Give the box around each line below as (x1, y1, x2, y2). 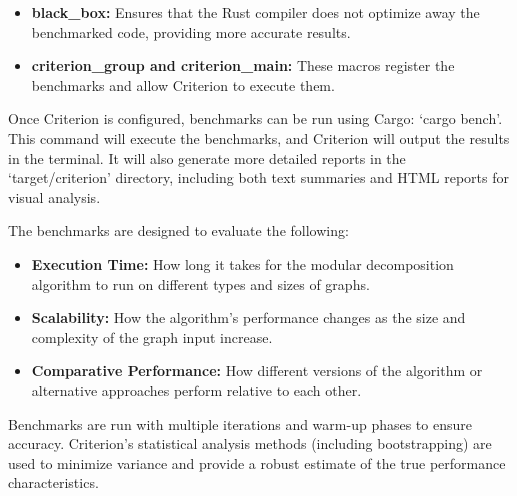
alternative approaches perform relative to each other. (31, 379, 362, 400)
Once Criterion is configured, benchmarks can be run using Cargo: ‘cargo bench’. (8, 108, 503, 129)
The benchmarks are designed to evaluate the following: (8, 220, 349, 241)
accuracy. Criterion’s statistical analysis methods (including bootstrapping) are (8, 433, 492, 454)
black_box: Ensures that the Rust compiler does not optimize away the (31, 2, 480, 22)
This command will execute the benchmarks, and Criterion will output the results (8, 127, 510, 148)
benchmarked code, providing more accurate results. (31, 21, 351, 42)
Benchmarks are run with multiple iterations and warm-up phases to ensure (8, 413, 472, 434)
